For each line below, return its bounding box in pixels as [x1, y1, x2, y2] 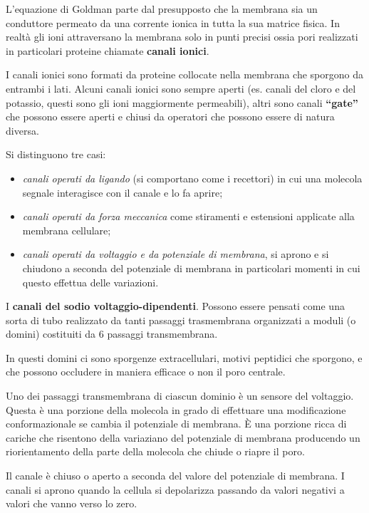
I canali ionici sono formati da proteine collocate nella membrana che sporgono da [6, 67, 363, 82]
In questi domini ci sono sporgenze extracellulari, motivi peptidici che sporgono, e [6, 350, 363, 365]
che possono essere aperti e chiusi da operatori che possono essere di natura [6, 109, 335, 124]
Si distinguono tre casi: [6, 147, 106, 162]
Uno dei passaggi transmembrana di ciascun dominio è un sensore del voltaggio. [6, 388, 354, 403]
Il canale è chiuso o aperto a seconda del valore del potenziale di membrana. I [6, 468, 345, 483]
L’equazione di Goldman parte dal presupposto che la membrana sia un [6, 1, 318, 16]
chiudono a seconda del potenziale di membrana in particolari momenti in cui [22, 260, 360, 275]
